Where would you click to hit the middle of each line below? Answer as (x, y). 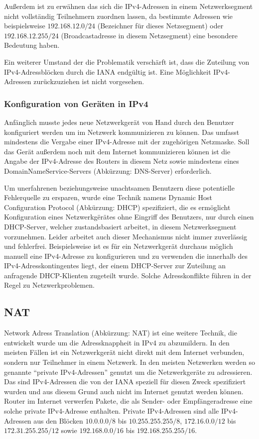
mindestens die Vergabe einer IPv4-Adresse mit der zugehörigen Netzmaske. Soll (127, 142)
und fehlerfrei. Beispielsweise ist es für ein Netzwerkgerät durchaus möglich (119, 246)
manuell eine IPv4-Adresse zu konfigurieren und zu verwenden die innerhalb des (126, 256)
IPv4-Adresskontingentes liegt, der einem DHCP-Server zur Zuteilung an (115, 266)
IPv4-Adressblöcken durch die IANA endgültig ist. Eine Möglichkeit (108, 71)
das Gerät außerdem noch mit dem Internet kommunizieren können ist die (117, 151)
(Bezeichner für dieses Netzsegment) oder (160, 26)
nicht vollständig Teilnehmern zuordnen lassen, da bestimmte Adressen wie (119, 16)
